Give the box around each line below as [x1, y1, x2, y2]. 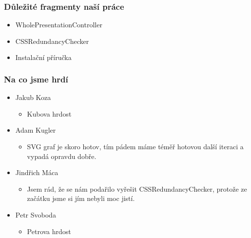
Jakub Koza [15, 92, 51, 102]
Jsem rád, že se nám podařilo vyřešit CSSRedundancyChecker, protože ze [27, 183, 247, 194]
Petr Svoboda [15, 209, 56, 219]
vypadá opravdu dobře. [27, 151, 97, 161]
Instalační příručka [15, 52, 72, 62]
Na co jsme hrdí [4, 73, 68, 85]
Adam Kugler [15, 125, 56, 135]
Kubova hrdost [27, 108, 72, 119]
